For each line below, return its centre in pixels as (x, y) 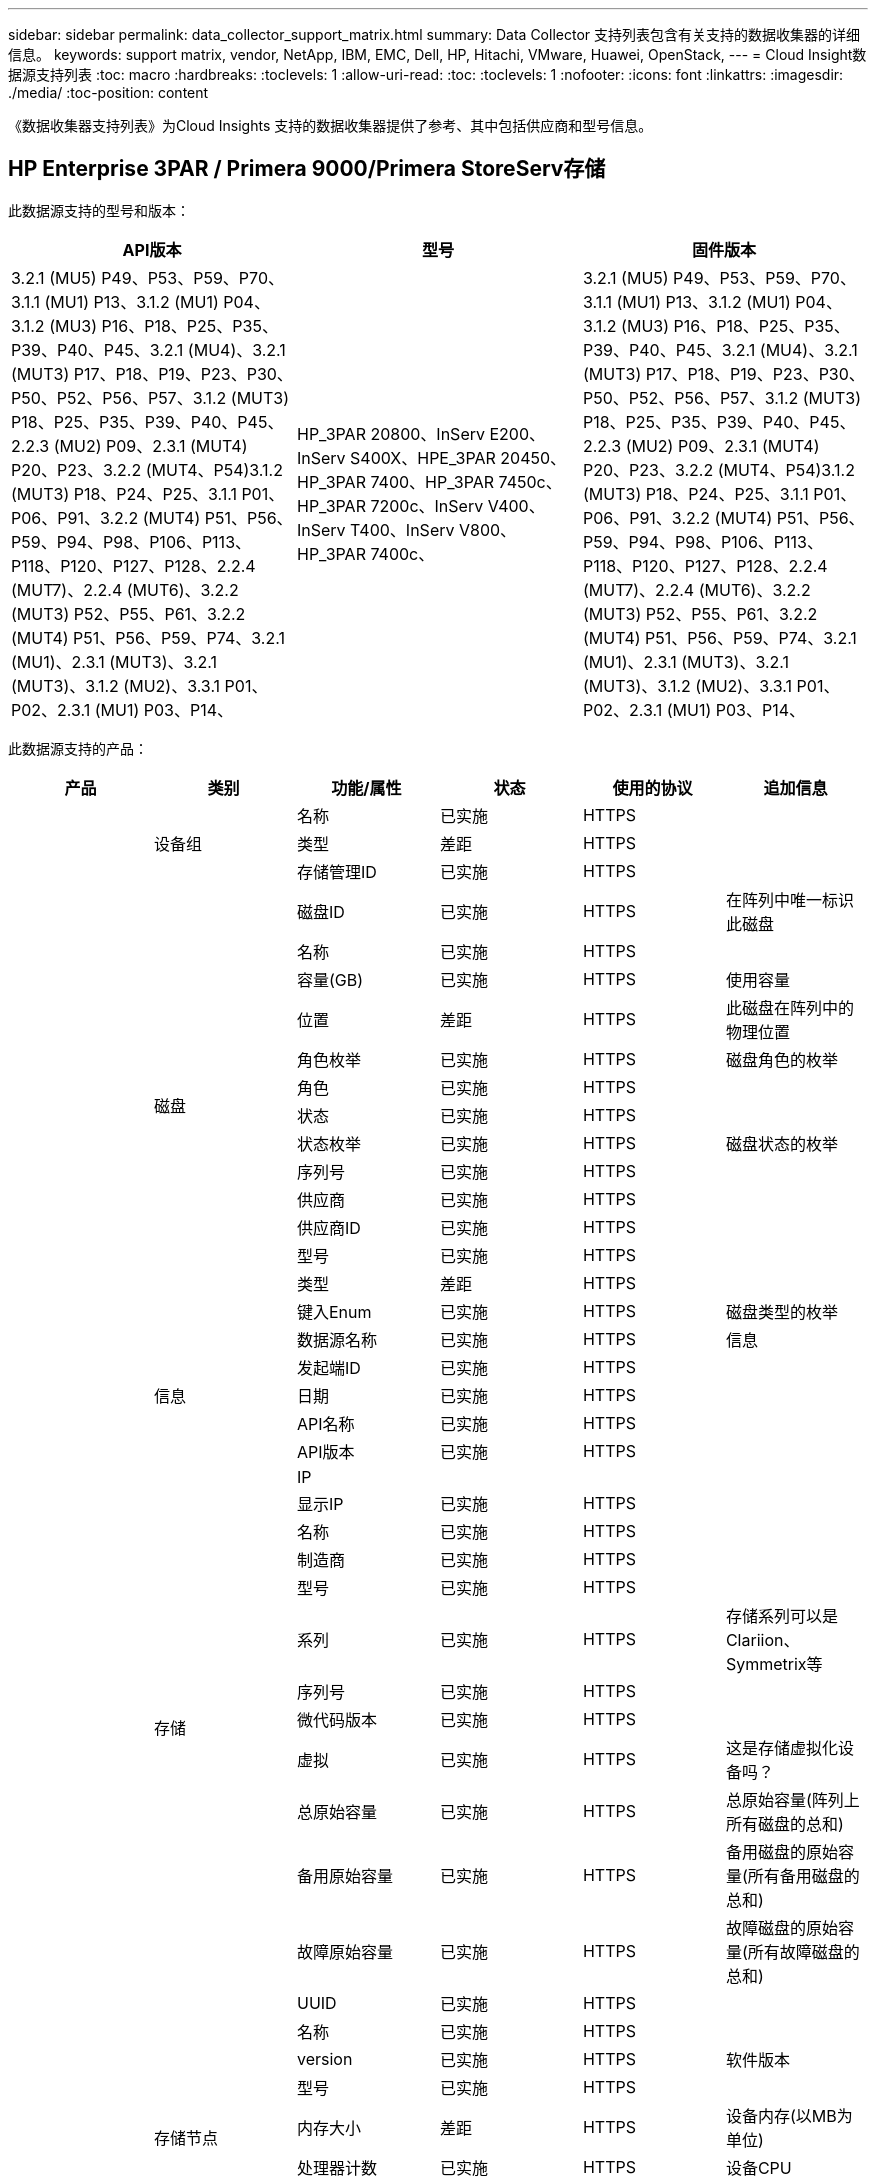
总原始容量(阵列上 (792, 1799)
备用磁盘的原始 (781, 1851)
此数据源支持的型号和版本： (99, 210)
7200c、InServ (427, 505)
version (324, 2058)
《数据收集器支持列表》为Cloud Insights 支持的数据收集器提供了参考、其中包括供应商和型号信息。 (330, 125)
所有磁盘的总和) (784, 1823)
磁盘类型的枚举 (781, 1311)
